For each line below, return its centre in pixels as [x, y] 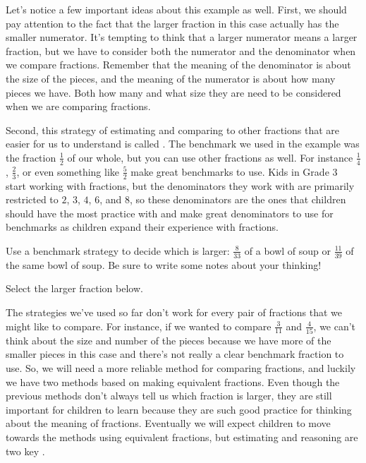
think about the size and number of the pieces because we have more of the [169, 340]
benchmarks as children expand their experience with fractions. [142, 227]
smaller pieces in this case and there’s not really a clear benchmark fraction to [175, 354]
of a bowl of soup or [288, 250]
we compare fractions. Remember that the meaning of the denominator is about [178, 65]
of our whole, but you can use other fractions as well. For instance [210, 157]
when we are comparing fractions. [78, 106]
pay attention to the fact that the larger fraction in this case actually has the [172, 23]
